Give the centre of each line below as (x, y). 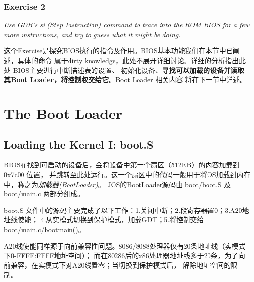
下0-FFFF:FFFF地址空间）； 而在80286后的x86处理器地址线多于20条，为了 (121, 255)
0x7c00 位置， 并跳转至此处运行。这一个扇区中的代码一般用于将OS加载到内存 (127, 174)
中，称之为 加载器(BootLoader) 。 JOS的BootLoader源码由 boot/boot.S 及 (117, 184)
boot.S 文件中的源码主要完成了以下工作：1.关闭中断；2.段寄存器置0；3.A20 (123, 210)
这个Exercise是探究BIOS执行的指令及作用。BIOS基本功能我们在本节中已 (118, 51)
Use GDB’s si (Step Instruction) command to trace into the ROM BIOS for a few (127, 25)
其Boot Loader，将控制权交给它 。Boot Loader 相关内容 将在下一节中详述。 (126, 80)
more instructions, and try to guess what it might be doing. (92, 34)
